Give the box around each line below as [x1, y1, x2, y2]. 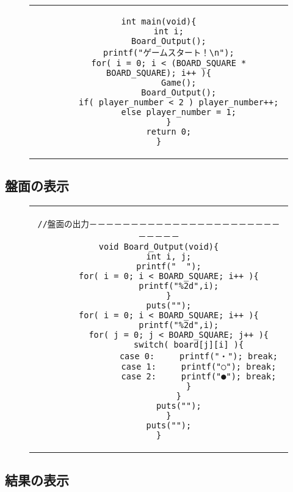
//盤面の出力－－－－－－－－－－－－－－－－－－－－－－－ [37, 219, 280, 229]
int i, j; [146, 252, 192, 262]
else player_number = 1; [121, 107, 236, 117]
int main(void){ [121, 17, 197, 26]
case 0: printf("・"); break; [119, 351, 278, 362]
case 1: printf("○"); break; [121, 362, 277, 372]
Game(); [161, 78, 197, 88]
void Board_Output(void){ [98, 242, 219, 252]
